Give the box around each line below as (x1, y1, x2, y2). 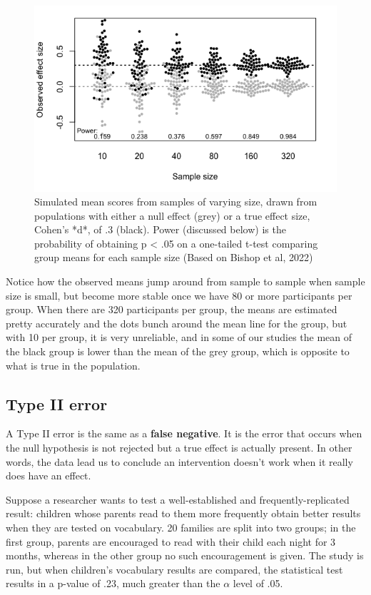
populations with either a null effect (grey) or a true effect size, (34, 208, 310, 223)
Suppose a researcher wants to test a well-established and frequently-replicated (6, 492, 350, 507)
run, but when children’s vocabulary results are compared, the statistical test (6, 561, 343, 576)
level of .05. (233, 576, 283, 591)
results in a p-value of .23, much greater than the (6, 576, 220, 591)
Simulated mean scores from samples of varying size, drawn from (34, 194, 317, 209)
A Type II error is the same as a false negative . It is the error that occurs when (6, 426, 362, 441)
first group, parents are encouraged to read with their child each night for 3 (6, 534, 336, 549)
